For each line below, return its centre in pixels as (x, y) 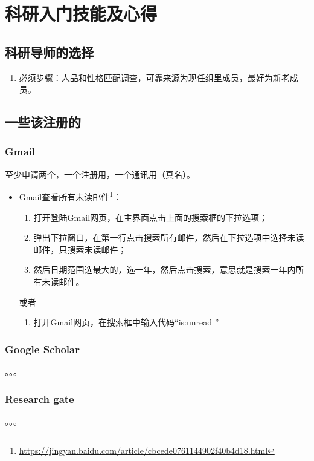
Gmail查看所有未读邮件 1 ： (70, 196)
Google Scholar (42, 349)
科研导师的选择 (49, 52)
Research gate (40, 398)
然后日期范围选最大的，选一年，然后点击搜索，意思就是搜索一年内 (165, 270)
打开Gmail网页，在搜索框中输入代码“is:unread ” (126, 322)
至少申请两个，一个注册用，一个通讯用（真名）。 (100, 174)
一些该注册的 (43, 122)
